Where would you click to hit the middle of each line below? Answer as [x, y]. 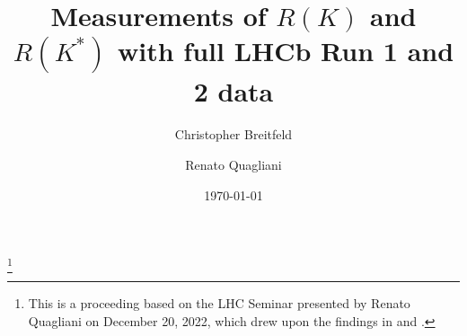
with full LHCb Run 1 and [286, 51]
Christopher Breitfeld [233, 134]
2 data [233, 91]
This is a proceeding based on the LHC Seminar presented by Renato [219, 303]
